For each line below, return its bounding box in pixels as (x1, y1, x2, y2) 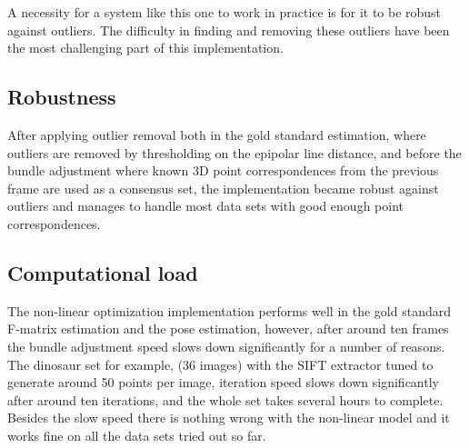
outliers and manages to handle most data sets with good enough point (7, 196, 404, 215)
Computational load (7, 258, 198, 286)
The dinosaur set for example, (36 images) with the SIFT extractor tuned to (7, 354, 434, 373)
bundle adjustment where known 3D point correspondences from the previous (7, 161, 439, 180)
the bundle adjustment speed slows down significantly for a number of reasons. (7, 336, 445, 355)
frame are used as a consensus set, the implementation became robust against (7, 178, 439, 197)
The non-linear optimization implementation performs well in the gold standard (7, 301, 452, 320)
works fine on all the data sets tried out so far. (7, 425, 266, 444)
